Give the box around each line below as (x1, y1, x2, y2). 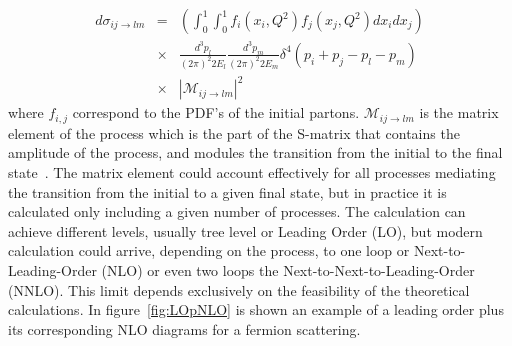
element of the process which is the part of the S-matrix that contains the (8, 122, 460, 143)
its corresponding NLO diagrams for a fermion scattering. (8, 318, 361, 339)
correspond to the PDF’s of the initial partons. (72, 102, 360, 123)
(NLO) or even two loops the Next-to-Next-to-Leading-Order (101, 259, 475, 280)
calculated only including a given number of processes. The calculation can (8, 201, 466, 222)
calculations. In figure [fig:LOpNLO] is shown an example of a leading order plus (8, 299, 504, 320)
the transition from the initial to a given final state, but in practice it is (8, 181, 447, 202)
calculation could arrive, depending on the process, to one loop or (8, 240, 410, 261)
